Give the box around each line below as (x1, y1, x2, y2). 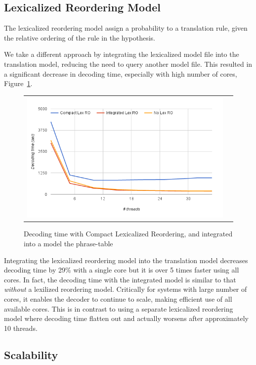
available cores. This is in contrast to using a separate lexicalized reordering (4, 303, 233, 314)
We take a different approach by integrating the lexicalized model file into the (4, 49, 239, 59)
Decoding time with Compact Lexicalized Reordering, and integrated (24, 228, 233, 239)
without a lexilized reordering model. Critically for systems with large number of (4, 284, 247, 294)
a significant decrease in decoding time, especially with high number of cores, (4, 68, 237, 79)
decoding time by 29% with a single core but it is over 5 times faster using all (4, 265, 239, 275)
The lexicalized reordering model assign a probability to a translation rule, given (4, 23, 248, 33)
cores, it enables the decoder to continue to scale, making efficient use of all (4, 294, 232, 304)
